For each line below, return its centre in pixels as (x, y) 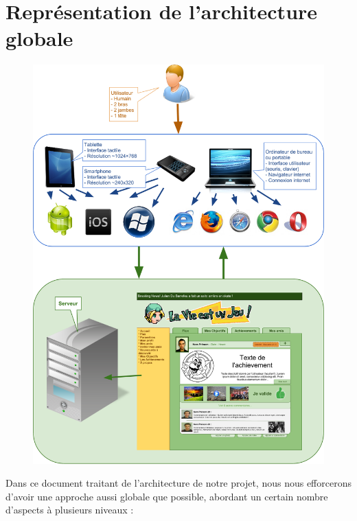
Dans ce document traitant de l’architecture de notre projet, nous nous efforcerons (178, 483)
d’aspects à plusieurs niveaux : (70, 510)
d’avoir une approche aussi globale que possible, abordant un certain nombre (167, 496)
